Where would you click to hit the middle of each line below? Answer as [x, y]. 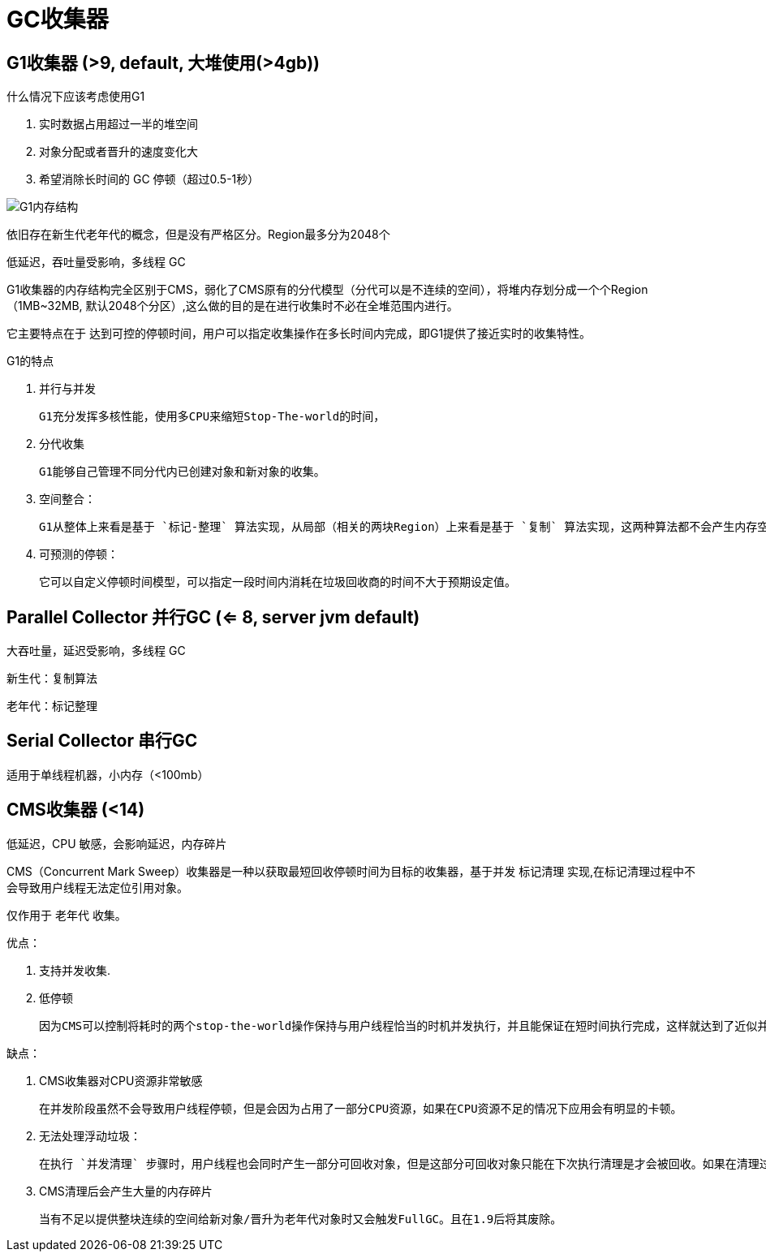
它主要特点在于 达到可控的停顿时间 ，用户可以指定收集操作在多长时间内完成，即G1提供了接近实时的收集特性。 [299, 334]
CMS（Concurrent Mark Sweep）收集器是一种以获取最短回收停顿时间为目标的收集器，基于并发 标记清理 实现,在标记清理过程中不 [351, 871]
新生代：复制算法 [52, 679]
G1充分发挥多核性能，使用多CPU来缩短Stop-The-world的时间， [212, 417]
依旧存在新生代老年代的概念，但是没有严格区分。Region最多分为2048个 [198, 235]
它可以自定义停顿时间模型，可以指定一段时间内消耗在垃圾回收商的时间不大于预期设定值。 [278, 582]
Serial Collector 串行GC [102, 741]
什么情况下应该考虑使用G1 [76, 97]
